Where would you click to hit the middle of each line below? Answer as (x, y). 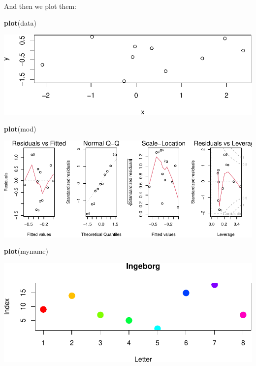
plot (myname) (26, 251)
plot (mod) (20, 128)
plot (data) (20, 22)
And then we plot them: (40, 6)
